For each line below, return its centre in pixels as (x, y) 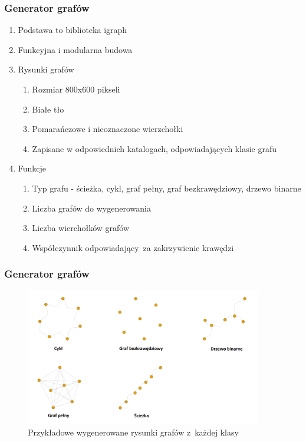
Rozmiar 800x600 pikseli (76, 89)
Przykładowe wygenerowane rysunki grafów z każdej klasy (133, 432)
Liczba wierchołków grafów (80, 228)
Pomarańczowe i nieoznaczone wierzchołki (108, 129)
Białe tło (48, 109)
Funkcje (32, 168)
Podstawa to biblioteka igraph (73, 30)
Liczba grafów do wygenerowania (91, 208)
